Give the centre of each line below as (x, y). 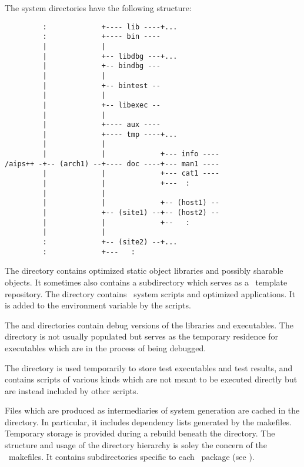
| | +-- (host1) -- (131, 203)
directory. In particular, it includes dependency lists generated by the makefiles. (148, 421)
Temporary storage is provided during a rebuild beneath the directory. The (140, 433)
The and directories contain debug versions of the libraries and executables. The (149, 325)
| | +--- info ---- (131, 154)
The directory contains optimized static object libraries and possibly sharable (144, 271)
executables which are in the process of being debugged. (106, 347)
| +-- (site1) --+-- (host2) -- (131, 213)
